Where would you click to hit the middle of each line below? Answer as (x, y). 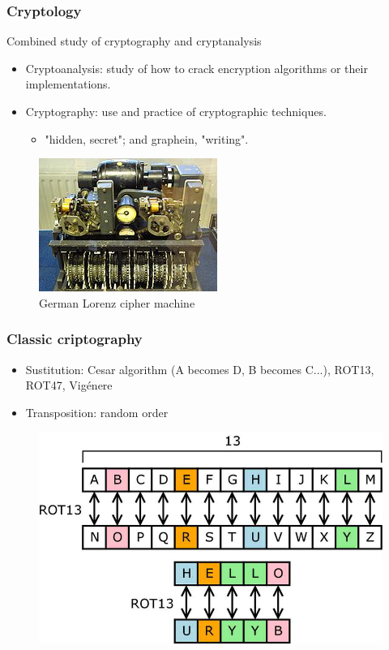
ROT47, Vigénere (69, 385)
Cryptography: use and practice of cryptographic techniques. (176, 111)
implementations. (68, 84)
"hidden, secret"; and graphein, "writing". (147, 138)
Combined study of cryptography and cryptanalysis (134, 41)
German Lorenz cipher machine (117, 302)
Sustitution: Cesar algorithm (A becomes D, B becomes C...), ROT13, (200, 369)
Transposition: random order (97, 412)
